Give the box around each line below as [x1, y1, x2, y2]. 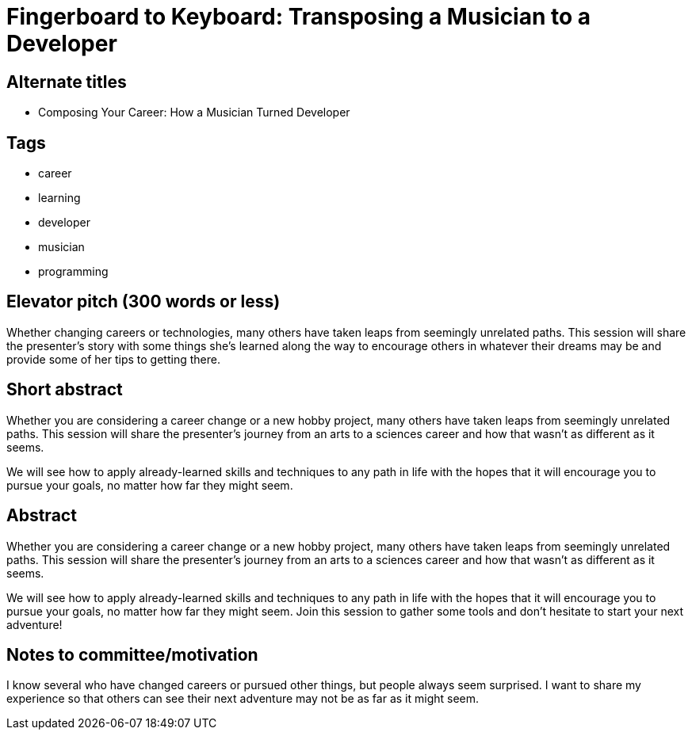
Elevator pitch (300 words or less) [6, 292, 281, 312]
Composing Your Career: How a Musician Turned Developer [38, 105, 350, 120]
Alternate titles [6, 71, 127, 92]
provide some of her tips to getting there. [6, 352, 220, 366]
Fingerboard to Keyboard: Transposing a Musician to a [6, 3, 591, 30]
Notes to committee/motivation [6, 644, 258, 665]
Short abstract [6, 379, 123, 400]
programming [38, 265, 109, 279]
